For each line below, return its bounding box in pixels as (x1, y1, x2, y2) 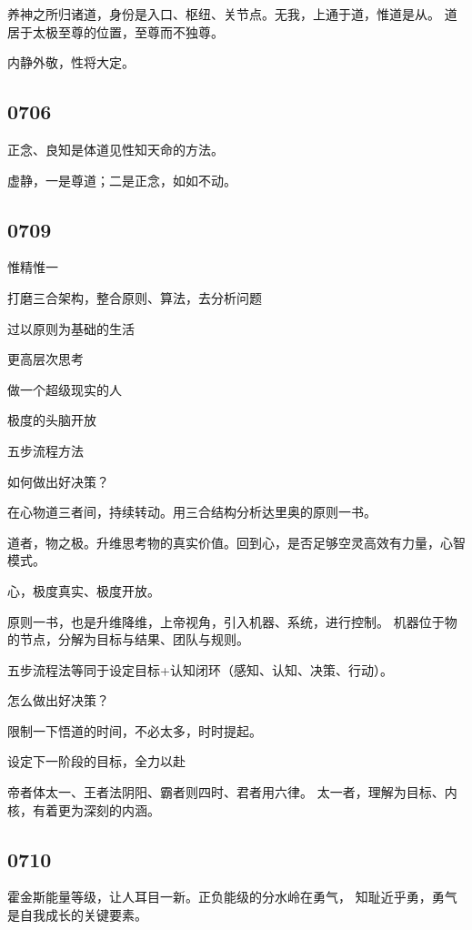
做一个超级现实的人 (7, 379, 122, 399)
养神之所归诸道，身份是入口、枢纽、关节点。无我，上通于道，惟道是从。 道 (7, 5, 457, 23)
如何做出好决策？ (7, 471, 109, 490)
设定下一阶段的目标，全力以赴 (7, 752, 186, 771)
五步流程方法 (7, 440, 84, 460)
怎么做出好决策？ (7, 691, 109, 710)
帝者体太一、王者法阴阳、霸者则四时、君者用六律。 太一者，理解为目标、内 (7, 783, 457, 802)
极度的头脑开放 (7, 410, 96, 430)
